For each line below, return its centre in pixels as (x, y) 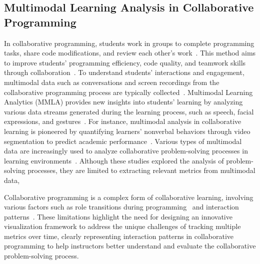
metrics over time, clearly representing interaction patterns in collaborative (119, 236)
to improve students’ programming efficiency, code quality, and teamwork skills (125, 62)
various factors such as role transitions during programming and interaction (121, 207)
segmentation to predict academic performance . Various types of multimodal (123, 141)
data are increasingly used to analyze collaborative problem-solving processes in (126, 151)
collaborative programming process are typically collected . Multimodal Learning (128, 92)
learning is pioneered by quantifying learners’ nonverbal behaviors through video (127, 131)
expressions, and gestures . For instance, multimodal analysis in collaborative (123, 121)
